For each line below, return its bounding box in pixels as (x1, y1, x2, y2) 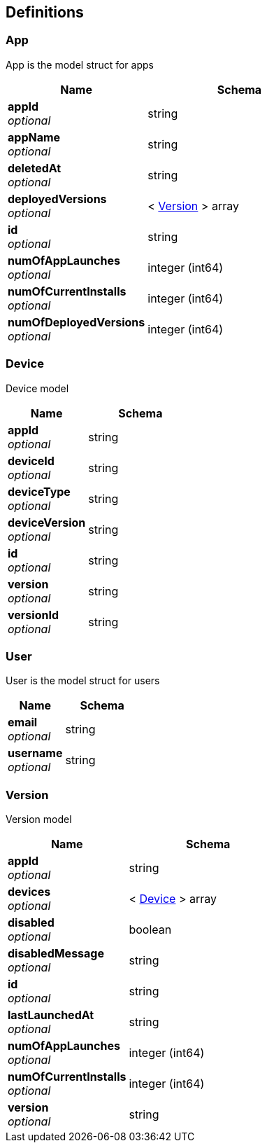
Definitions (6, 4, 84, 21)
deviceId (8, 453, 55, 468)
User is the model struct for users (6, 675, 160, 687)
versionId (8, 607, 59, 622)
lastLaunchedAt (8, 1008, 94, 1023)
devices (8, 885, 51, 899)
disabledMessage (8, 946, 104, 961)
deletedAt (8, 160, 62, 175)
